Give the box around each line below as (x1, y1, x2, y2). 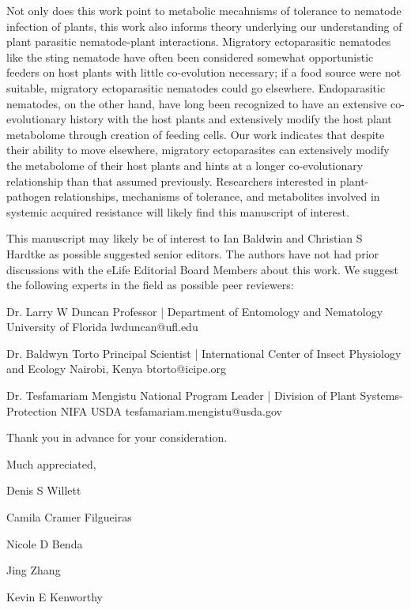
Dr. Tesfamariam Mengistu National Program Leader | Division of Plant (6, 387, 356, 404)
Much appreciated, (6, 455, 96, 472)
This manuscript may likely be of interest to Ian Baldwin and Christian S (6, 230, 363, 247)
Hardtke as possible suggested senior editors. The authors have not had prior (6, 245, 379, 262)
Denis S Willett (6, 482, 81, 499)
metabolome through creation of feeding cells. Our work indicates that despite (6, 126, 385, 142)
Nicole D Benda (6, 535, 83, 552)
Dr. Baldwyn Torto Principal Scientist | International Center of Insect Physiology (6, 345, 402, 361)
